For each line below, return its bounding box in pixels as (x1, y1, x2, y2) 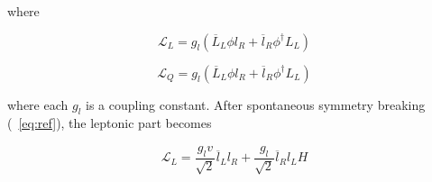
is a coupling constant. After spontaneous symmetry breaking (86, 95, 426, 114)
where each (7, 95, 69, 114)
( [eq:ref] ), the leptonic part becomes (7, 114, 212, 132)
